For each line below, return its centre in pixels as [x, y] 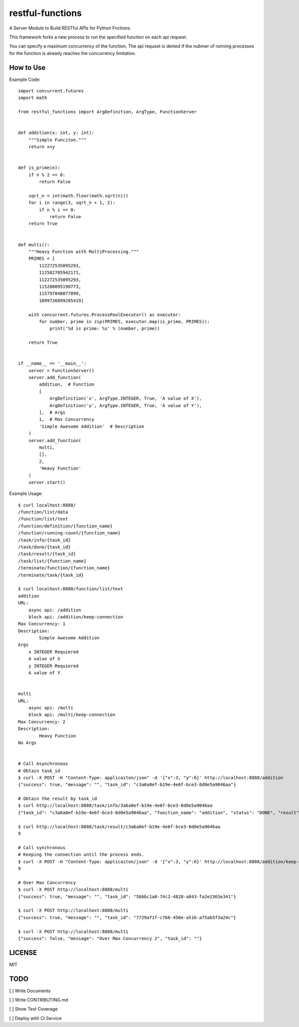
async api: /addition [55, 610]
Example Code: [25, 79]
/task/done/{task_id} [44, 547]
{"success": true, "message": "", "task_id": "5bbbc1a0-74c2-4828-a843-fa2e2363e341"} [127, 896]
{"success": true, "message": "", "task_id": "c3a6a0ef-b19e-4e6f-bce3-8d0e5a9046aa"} [127, 785]
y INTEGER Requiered [53, 666]
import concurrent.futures [51, 91]
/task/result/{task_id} [47, 554]
